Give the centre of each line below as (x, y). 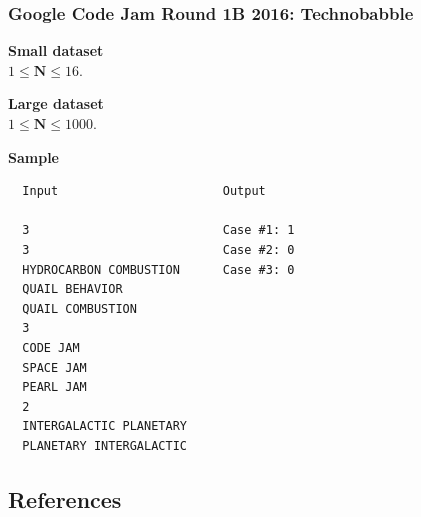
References (65, 498)
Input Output (144, 191)
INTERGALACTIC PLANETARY (104, 426)
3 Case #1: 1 (158, 230)
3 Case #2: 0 (158, 249)
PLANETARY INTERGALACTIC (104, 445)
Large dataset (56, 103)
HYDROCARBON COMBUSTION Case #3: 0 (158, 269)
